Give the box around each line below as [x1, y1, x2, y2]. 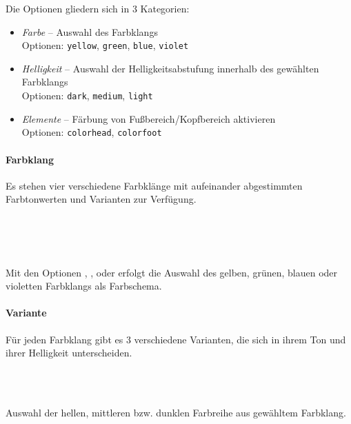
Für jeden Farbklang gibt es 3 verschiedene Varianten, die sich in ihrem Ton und [6, 332, 346, 346]
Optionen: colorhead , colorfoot [21, 125, 162, 139]
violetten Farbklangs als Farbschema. [6, 279, 162, 293]
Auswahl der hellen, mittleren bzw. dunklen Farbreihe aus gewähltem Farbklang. [6, 405, 346, 420]
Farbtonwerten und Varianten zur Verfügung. [6, 192, 197, 206]
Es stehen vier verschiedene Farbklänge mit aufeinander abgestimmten [6, 178, 303, 192]
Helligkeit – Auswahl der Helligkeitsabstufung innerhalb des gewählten [21, 61, 319, 75]
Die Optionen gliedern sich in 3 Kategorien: [6, 1, 190, 15]
